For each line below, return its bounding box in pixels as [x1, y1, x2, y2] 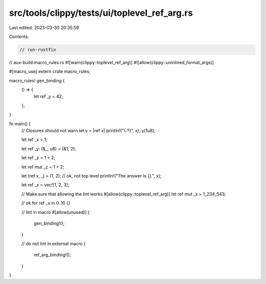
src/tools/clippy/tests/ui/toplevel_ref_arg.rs [9, 7, 193, 18]
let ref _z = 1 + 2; [21, 155, 56, 161]
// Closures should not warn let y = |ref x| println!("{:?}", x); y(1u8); [21, 128, 156, 134]
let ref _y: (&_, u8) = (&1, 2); [21, 145, 76, 151]
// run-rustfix [19, 47, 56, 52]
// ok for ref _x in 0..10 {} [21, 200, 71, 206]
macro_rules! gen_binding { [9, 77, 65, 83]
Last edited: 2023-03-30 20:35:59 [9, 25, 79, 31]
